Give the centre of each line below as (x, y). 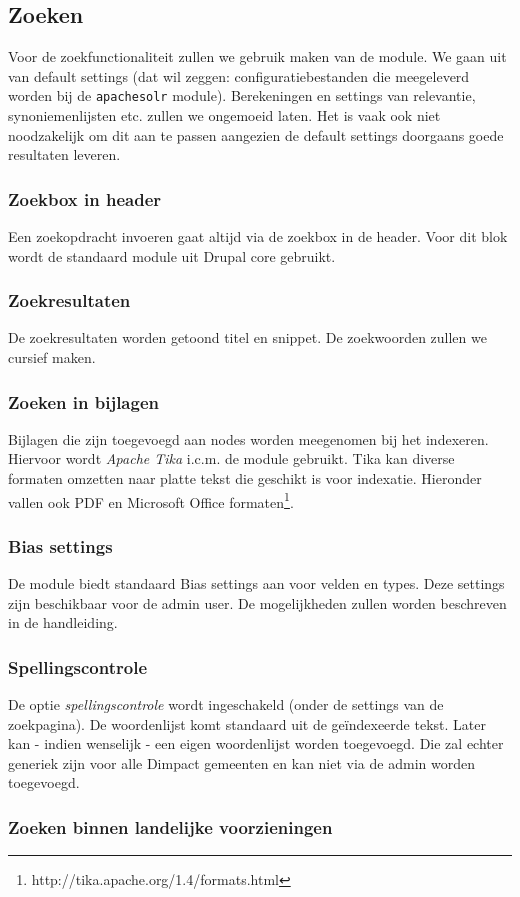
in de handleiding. (63, 622)
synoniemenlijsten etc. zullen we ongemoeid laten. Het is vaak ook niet (224, 115)
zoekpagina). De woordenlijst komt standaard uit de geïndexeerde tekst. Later (247, 723)
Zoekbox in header (85, 198)
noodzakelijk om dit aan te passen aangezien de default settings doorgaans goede (256, 134)
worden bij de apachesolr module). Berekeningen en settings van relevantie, (242, 95)
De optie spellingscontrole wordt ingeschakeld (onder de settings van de (226, 704)
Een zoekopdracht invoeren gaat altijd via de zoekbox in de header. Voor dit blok (258, 236)
